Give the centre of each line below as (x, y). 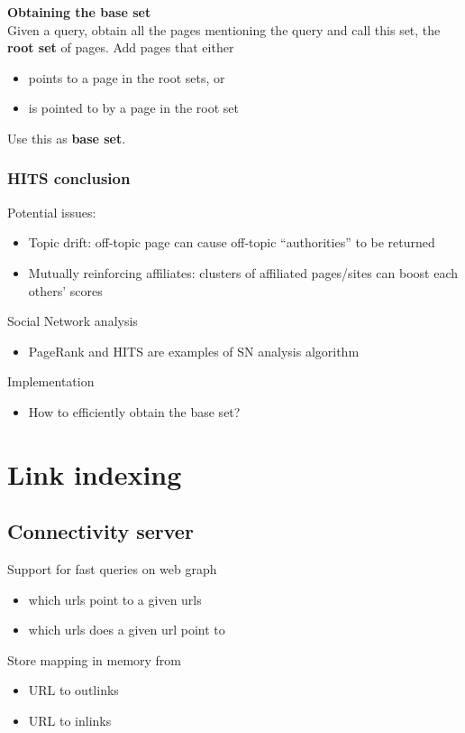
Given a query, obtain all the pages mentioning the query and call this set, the (224, 29)
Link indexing (95, 473)
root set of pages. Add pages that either (121, 47)
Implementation (51, 381)
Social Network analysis (73, 321)
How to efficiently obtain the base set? (134, 411)
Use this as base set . (67, 138)
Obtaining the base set (79, 12)
